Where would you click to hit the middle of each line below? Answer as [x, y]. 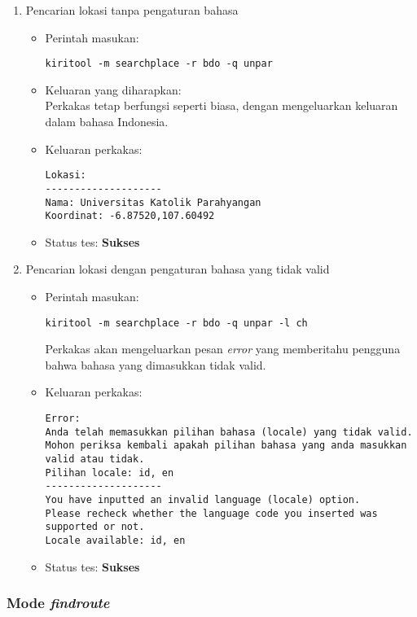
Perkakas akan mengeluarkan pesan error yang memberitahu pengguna [223, 349]
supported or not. [95, 527]
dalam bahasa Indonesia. [107, 122]
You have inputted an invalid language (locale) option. [203, 500]
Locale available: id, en [115, 540]
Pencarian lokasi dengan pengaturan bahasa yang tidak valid [178, 269]
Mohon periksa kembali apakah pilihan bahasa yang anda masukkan [226, 446]
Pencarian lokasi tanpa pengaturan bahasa [132, 10]
